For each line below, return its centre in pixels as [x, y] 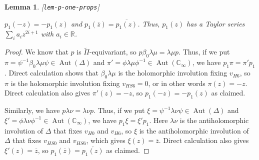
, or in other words [177, 83]
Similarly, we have [32, 110]
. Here [158, 120]
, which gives [106, 140]
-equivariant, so [113, 52]
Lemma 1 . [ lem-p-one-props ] [52, 6]
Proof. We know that [36, 52]
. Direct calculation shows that [51, 73]
